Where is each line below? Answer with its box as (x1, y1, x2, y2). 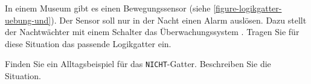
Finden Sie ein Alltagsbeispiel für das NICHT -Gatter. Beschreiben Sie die (5, 57, 271, 70)
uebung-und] (5, 13, 51, 26)
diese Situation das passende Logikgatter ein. (5, 37, 172, 50)
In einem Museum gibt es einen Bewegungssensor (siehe (5, 2, 211, 14)
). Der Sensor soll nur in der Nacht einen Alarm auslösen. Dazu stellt (51, 13, 307, 26)
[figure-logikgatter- (213, 2, 282, 14)
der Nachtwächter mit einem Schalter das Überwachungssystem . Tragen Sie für (5, 25, 300, 38)
